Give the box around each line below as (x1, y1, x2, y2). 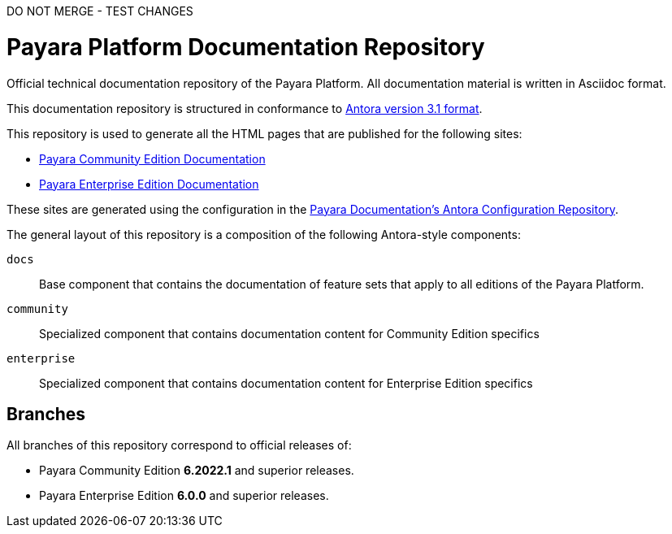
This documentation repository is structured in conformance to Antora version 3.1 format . (7, 101, 483, 115)
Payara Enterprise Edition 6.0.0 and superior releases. (39, 488, 329, 503)
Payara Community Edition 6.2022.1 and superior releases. (39, 463, 354, 478)
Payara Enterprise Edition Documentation (39, 176, 259, 191)
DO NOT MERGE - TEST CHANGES (7, 4, 193, 18)
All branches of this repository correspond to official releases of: (7, 438, 352, 453)
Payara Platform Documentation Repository (7, 33, 485, 61)
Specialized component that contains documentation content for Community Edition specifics (39, 326, 540, 341)
